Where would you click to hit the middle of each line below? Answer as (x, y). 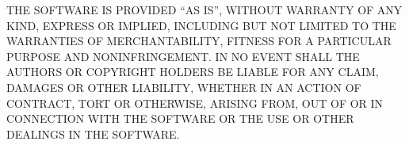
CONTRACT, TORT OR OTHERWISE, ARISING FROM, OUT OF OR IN (195, 103)
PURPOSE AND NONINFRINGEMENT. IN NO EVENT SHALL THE (183, 56)
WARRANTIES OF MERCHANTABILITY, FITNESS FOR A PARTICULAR (199, 41)
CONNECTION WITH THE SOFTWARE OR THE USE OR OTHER (180, 118)
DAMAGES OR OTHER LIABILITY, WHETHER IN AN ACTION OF (184, 87)
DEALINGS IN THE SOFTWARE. (93, 134)
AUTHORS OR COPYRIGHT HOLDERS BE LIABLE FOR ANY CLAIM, (193, 72)
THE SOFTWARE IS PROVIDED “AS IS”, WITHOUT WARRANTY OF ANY (204, 10)
